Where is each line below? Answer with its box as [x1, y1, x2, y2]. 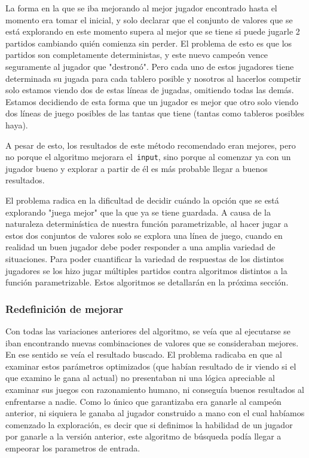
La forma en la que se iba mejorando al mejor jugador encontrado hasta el [5, 2, 277, 14]
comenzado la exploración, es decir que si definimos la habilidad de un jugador [5, 418, 293, 431]
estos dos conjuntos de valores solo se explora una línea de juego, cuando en [5, 229, 283, 241]
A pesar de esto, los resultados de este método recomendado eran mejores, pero [5, 139, 296, 151]
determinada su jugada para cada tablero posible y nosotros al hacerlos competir [5, 72, 301, 84]
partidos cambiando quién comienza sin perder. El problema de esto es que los [5, 36, 292, 49]
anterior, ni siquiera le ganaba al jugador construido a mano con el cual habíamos [5, 407, 305, 419]
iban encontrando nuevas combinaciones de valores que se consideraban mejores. [5, 336, 299, 349]
